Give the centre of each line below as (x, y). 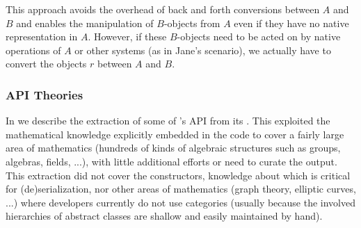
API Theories (45, 94)
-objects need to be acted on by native (259, 36)
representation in (42, 36)
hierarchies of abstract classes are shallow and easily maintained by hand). (164, 216)
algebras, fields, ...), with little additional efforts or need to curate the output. (171, 161)
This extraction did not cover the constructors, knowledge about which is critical (178, 175)
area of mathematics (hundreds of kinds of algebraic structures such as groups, (173, 148)
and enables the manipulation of (85, 23)
